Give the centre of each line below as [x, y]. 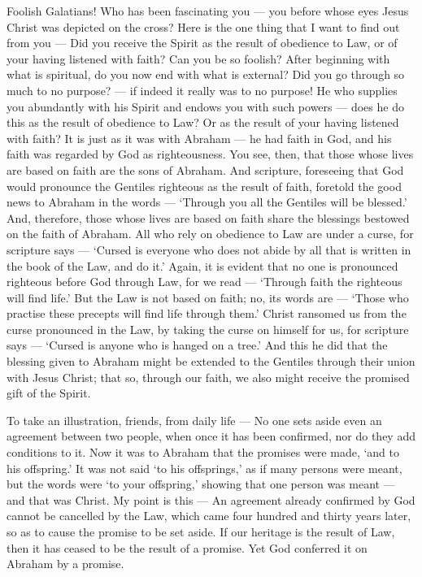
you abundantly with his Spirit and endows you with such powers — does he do [205, 106]
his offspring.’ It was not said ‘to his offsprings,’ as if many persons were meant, [204, 468]
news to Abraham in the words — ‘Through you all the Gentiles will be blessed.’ [207, 202]
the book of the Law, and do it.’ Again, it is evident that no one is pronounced [202, 265]
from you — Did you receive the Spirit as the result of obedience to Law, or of [202, 43]
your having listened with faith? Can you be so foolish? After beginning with [198, 58]
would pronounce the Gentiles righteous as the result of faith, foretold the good [204, 186]
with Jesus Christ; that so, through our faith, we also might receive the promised [208, 377]
